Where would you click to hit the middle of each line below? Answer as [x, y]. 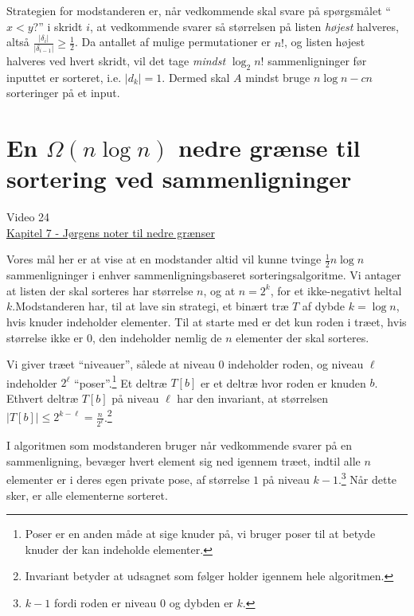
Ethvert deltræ [43, 398]
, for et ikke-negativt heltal [336, 290]
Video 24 [28, 217]
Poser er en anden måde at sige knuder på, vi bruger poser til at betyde [200, 534]
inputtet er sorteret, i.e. [64, 77]
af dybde [324, 306]
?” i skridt [58, 26]
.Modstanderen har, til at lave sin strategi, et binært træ [150, 306]
